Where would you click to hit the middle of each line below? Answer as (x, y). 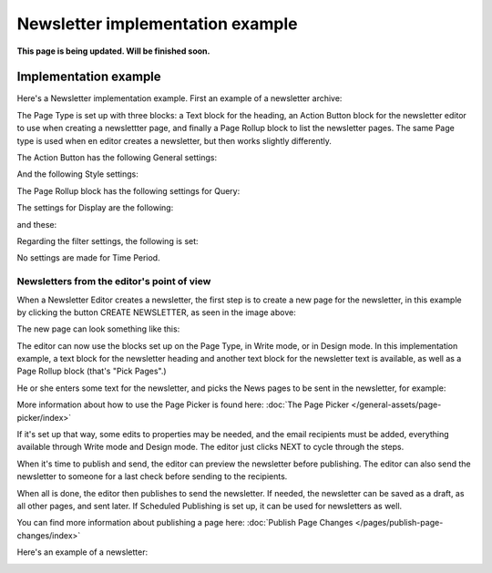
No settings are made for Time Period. (88, 258)
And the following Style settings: (77, 174)
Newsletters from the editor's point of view (114, 281)
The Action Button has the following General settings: (117, 158)
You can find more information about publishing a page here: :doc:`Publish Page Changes (185, 523)
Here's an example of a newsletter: (82, 552)
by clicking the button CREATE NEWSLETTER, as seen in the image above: (156, 312)
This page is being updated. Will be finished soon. (113, 51)
